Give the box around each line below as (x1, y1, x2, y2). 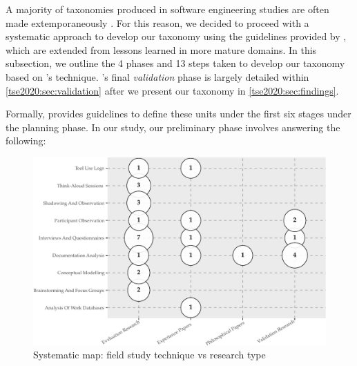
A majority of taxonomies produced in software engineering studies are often (6, 2, 329, 16)
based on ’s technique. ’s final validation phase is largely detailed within (6, 69, 309, 84)
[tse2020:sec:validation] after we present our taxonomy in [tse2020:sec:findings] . (6, 83, 339, 97)
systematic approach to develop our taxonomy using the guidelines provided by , (6, 29, 347, 44)
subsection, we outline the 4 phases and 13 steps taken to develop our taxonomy (6, 56, 345, 70)
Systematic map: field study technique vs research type (33, 347, 266, 362)
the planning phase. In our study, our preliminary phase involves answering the (6, 119, 340, 134)
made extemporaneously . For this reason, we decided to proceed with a (6, 15, 309, 30)
